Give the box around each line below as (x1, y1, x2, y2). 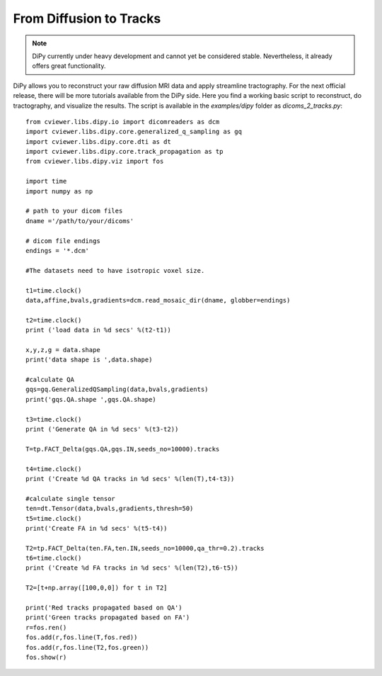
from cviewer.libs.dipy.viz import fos (25, 157, 164, 166)
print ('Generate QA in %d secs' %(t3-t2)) (25, 425, 179, 433)
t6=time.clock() (25, 554, 82, 563)
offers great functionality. (32, 62, 106, 70)
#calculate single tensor (25, 495, 116, 502)
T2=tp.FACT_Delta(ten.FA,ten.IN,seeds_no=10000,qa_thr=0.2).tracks (25, 544, 265, 552)
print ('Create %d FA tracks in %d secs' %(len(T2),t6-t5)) (25, 564, 238, 572)
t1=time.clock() (25, 286, 82, 294)
